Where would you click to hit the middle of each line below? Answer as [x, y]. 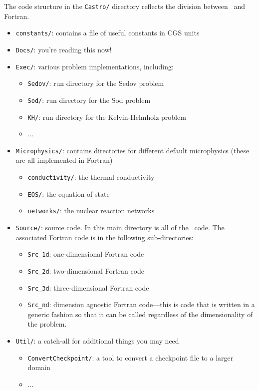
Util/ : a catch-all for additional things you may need [97, 341]
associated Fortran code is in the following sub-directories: [105, 237]
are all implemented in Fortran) [64, 160]
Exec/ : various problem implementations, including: [95, 66]
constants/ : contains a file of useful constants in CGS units [108, 33]
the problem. [47, 324]
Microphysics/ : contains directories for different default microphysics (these [132, 150]
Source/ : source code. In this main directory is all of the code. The [120, 227]
